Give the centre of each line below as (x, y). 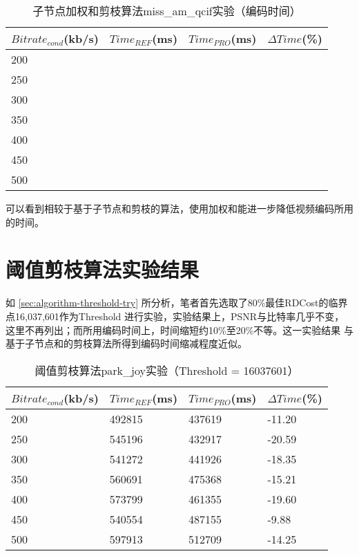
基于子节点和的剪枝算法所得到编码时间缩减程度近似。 (126, 343)
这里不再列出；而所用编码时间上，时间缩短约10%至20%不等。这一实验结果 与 (179, 330)
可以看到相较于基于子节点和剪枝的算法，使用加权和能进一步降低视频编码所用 (179, 208)
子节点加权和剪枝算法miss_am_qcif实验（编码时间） (167, 11)
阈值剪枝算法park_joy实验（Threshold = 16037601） (167, 370)
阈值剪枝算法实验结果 (103, 269)
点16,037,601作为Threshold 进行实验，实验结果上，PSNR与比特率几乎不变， (175, 316)
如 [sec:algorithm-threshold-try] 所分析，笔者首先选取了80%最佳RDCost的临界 (177, 303)
